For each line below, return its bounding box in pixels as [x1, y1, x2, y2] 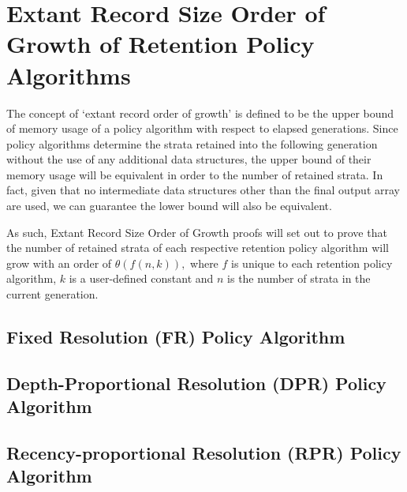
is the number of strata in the [227, 270, 371, 287]
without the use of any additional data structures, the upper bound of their [6, 151, 372, 167]
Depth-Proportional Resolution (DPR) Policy [6, 370, 386, 395]
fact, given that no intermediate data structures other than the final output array [6, 182, 400, 198]
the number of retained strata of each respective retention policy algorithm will [6, 239, 389, 256]
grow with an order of [6, 254, 112, 271]
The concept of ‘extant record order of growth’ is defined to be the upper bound [6, 104, 394, 121]
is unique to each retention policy [231, 254, 393, 271]
